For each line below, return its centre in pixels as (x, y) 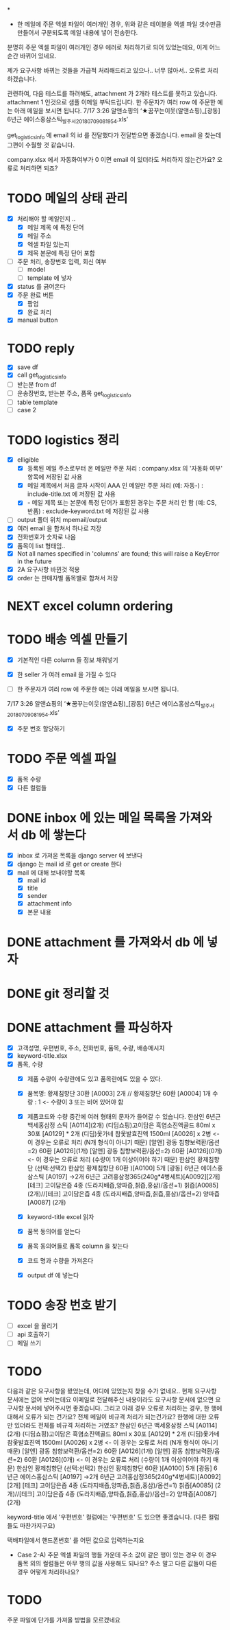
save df (28, 367)
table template (37, 402)
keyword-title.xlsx (42, 1055)
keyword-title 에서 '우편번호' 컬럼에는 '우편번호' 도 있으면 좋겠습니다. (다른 (107, 1517)
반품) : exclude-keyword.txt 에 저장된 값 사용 (88, 511)
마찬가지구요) (38, 1526)
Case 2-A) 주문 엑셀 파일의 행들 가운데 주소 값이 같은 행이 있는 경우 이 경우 (117, 1555)
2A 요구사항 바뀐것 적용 (48, 569)
